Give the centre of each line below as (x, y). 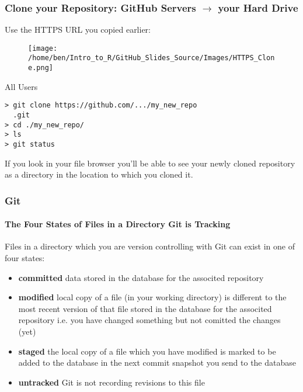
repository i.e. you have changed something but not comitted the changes (149, 320)
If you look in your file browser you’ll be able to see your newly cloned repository (150, 163)
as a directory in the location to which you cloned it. (99, 174)
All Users (21, 86)
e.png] (41, 68)
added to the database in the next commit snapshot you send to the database (157, 362)
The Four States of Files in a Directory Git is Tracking (118, 224)
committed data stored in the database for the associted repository (141, 277)
